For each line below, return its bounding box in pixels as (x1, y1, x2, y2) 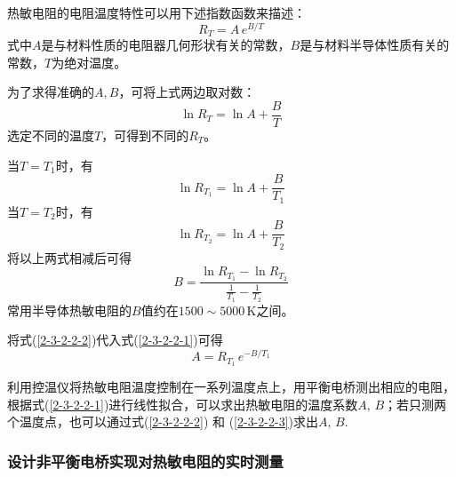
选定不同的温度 (7, 125, 94, 144)
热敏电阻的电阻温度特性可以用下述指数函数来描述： (7, 4, 306, 21)
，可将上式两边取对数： (118, 83, 256, 101)
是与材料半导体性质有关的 (300, 36, 450, 54)
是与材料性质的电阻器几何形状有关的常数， (41, 36, 291, 54)
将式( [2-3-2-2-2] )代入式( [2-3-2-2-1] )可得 (7, 330, 223, 349)
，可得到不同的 (101, 125, 189, 144)
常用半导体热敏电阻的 (7, 300, 132, 319)
